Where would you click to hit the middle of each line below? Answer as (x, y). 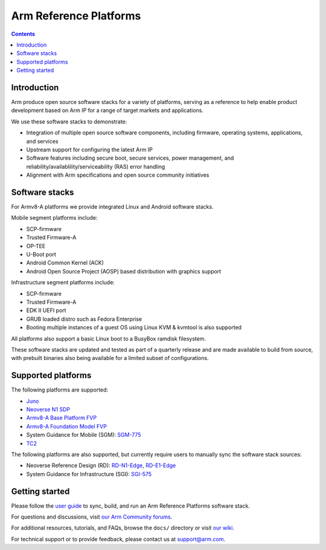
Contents (23, 34)
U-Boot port (41, 254)
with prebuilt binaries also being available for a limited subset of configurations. (110, 358)
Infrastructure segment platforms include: (63, 283)
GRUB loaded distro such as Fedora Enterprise (84, 319)
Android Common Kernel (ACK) (65, 263)
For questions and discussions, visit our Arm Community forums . (92, 517)
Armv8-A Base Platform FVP (61, 418)
